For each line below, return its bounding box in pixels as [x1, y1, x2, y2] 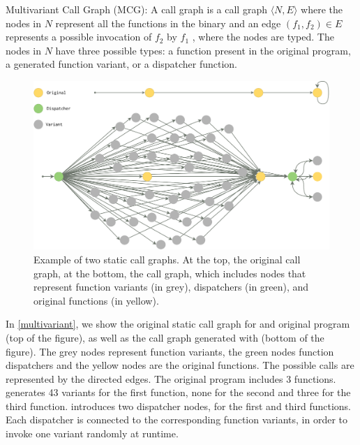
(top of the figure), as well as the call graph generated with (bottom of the [6, 330, 324, 344]
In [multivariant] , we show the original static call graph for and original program [6, 316, 350, 331]
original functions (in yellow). [33, 293, 159, 307]
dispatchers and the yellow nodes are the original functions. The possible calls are [6, 358, 354, 372]
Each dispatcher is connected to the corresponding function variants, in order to [6, 412, 347, 427]
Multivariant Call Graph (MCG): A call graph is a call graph [6, 2, 267, 16]
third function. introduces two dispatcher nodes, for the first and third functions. [6, 398, 351, 413]
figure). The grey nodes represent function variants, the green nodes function [6, 344, 334, 358]
